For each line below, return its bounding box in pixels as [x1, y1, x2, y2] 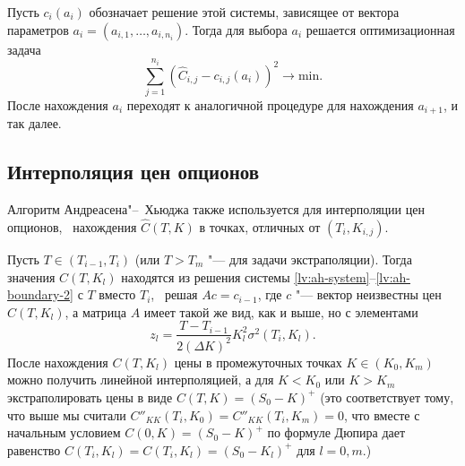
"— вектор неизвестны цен [295, 285, 442, 304]
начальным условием [7, 423, 121, 442]
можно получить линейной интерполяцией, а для [7, 370, 274, 389]
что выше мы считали [7, 405, 126, 424]
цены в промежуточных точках [174, 352, 342, 371]
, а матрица [65, 302, 127, 321]
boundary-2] [7, 285, 73, 304]
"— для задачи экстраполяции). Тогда [208, 250, 412, 269]
